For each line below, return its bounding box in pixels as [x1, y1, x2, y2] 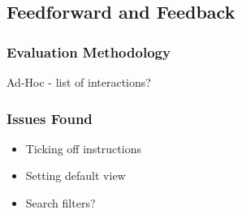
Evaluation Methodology [6, 41, 171, 62]
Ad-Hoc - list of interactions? [6, 74, 151, 90]
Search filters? [25, 195, 96, 211]
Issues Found [6, 108, 93, 128]
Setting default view [25, 167, 126, 184]
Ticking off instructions [25, 139, 141, 156]
